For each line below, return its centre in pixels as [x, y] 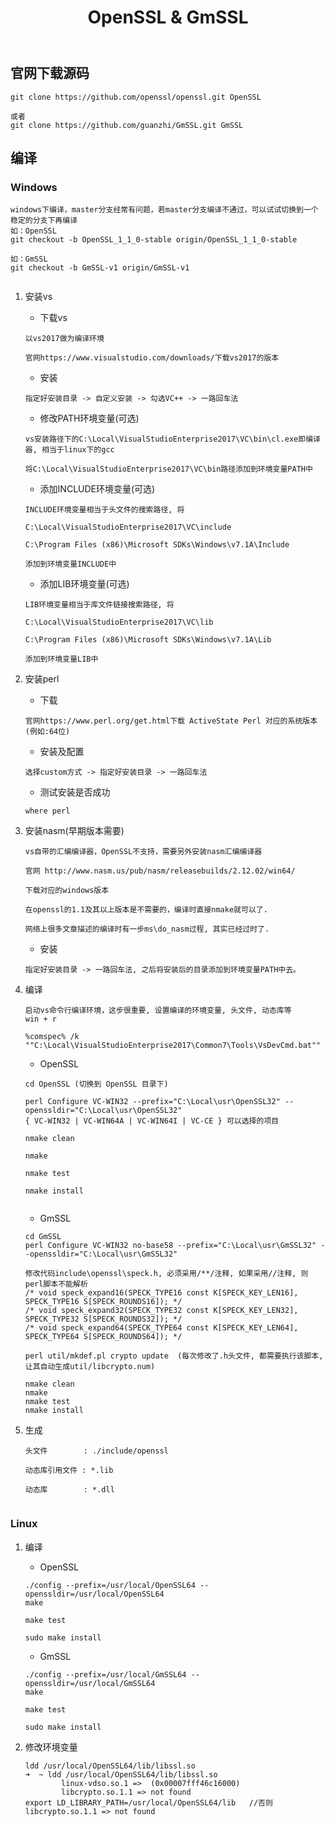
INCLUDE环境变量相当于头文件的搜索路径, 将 [104, 510]
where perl [47, 811]
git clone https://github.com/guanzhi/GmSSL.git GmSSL [127, 125]
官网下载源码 [50, 73]
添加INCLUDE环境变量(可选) [97, 489]
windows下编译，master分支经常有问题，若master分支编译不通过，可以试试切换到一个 [164, 210]
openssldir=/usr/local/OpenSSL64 [94, 1594]
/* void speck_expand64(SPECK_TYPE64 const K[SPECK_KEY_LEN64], [161, 1328]
